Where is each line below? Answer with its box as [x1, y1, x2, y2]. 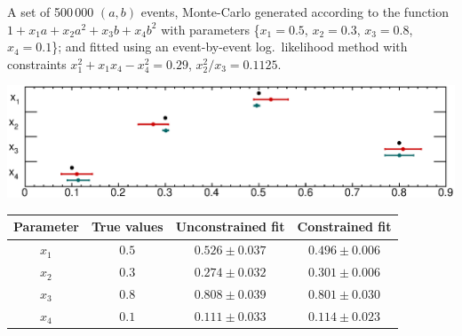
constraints [7, 54, 67, 73]
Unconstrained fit [175, 217, 285, 236]
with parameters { [161, 20, 260, 38]
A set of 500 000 [7, 3, 94, 20]
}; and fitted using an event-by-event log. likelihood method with [52, 37, 408, 56]
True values [91, 217, 163, 236]
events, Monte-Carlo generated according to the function [140, 3, 450, 20]
